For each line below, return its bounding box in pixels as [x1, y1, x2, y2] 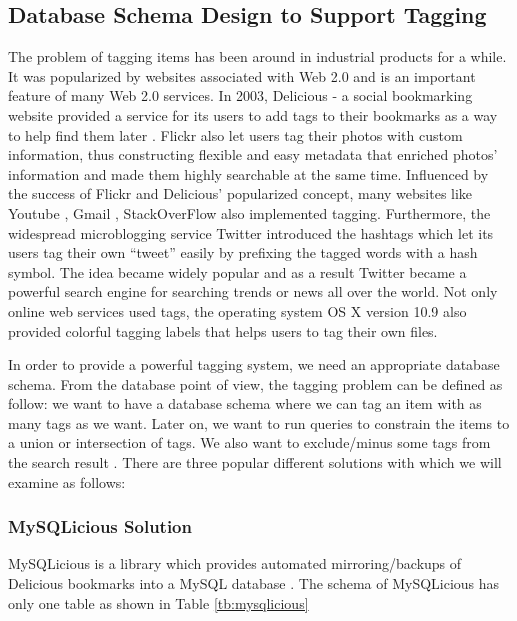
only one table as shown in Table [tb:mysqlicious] [8, 592, 309, 613]
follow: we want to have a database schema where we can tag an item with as [8, 393, 482, 414]
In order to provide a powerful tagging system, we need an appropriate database [8, 354, 500, 375]
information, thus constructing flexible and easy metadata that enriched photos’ [8, 144, 498, 165]
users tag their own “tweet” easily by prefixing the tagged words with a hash [8, 242, 478, 263]
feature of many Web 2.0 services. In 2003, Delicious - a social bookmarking [8, 85, 473, 106]
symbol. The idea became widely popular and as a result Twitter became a [8, 261, 467, 282]
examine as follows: [8, 471, 126, 492]
